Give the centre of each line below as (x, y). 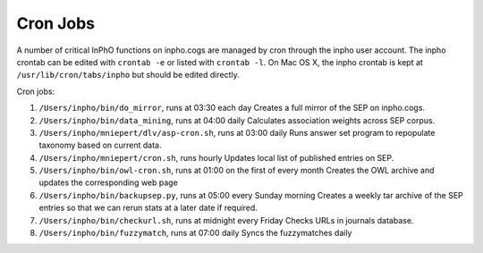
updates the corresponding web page (108, 182)
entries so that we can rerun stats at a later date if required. (148, 208)
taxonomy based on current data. (100, 145)
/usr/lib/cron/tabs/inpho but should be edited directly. (128, 75)
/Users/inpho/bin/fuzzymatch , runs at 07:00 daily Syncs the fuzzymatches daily (195, 233)
